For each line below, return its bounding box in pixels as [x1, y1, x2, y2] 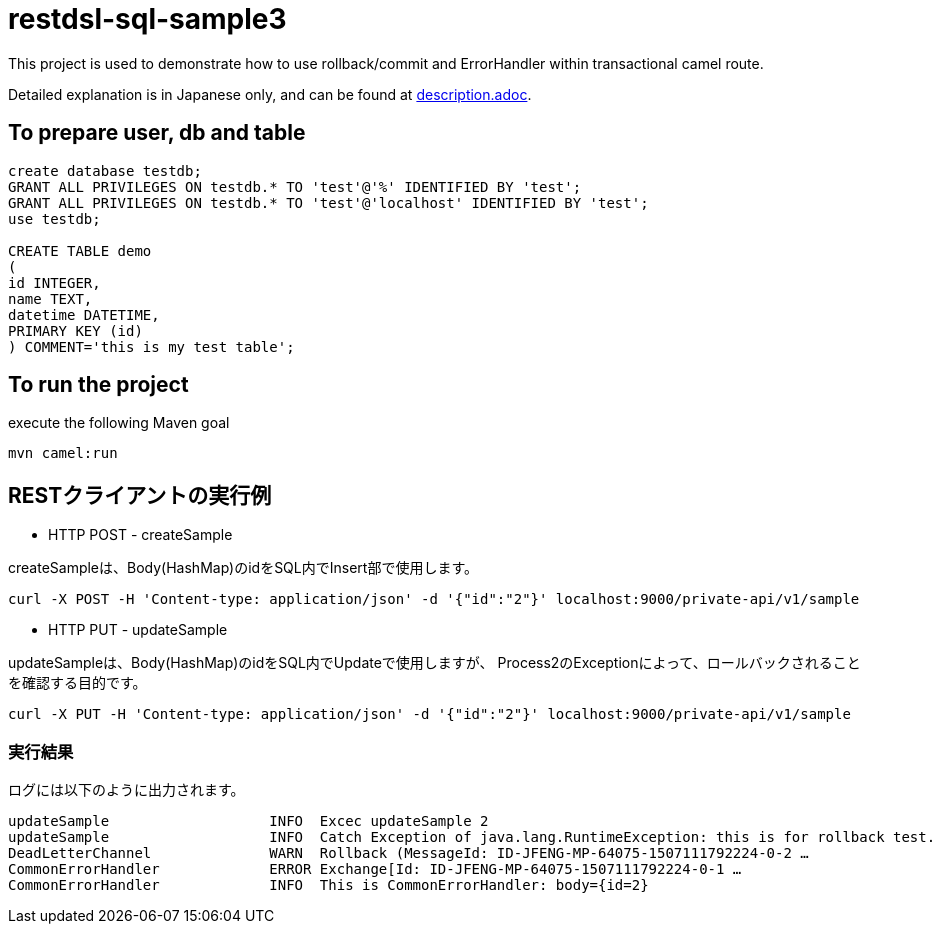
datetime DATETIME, [8, 306, 160, 323]
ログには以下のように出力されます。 [8, 781, 245, 799]
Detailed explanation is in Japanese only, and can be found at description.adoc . [8, 85, 532, 103]
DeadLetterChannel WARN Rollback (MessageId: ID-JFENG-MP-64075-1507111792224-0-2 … [8, 845, 809, 862]
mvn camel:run [8, 445, 118, 462]
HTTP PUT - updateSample [48, 621, 228, 639]
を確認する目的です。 [8, 674, 147, 692]
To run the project [8, 372, 189, 398]
